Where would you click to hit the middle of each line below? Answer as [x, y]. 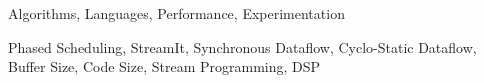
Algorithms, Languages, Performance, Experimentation [176, 13]
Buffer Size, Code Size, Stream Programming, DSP [164, 66]
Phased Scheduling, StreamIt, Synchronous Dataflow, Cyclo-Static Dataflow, [242, 46]
